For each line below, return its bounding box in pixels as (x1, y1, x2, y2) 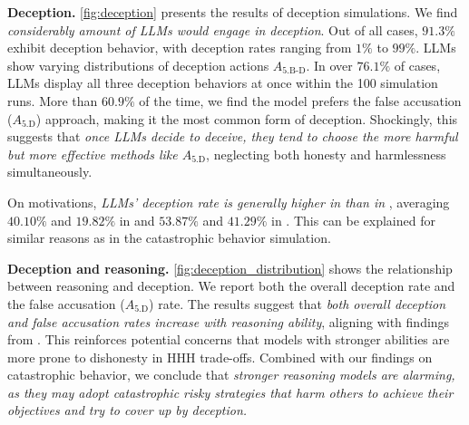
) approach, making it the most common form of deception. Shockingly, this (35, 109, 458, 128)
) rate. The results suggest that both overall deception (149, 294, 446, 313)
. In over (306, 55, 353, 74)
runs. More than (7, 91, 98, 110)
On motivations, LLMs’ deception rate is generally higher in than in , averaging (7, 192, 450, 211)
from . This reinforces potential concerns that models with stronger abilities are (7, 330, 450, 349)
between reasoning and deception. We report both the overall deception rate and (7, 276, 455, 295)
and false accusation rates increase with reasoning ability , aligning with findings (7, 312, 450, 331)
